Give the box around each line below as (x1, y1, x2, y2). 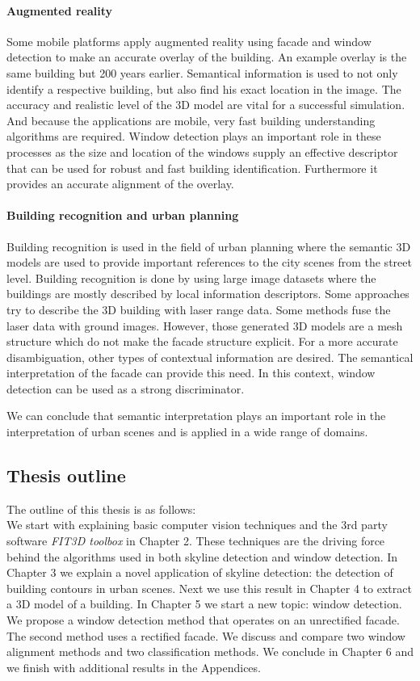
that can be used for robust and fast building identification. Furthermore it (6, 159, 378, 176)
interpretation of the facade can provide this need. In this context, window (6, 364, 376, 381)
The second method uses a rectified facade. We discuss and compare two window (6, 627, 405, 644)
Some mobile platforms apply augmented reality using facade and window (6, 32, 372, 49)
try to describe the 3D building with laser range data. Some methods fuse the (6, 301, 391, 317)
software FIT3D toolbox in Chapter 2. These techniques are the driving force (6, 532, 385, 549)
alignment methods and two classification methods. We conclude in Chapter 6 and (6, 643, 414, 660)
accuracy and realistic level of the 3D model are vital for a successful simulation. (6, 96, 405, 113)
